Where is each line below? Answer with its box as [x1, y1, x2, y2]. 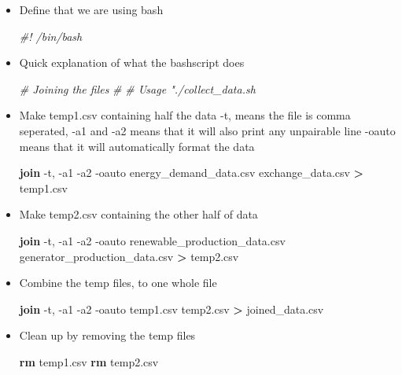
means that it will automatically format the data [19, 138, 255, 154]
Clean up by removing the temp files [19, 327, 196, 344]
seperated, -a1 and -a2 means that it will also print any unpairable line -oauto [19, 122, 396, 138]
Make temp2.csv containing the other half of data [19, 206, 258, 222]
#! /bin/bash [19, 28, 83, 44]
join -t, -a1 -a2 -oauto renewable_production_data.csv [19, 232, 286, 248]
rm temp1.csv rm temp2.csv [19, 353, 159, 369]
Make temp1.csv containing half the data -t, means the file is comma [19, 107, 351, 123]
